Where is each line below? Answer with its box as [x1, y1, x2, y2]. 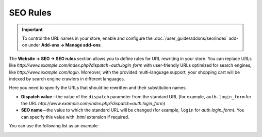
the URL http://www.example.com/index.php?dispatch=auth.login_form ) [21, 101, 165, 107]
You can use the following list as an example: [9, 123, 99, 129]
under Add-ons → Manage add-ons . [28, 42, 102, 48]
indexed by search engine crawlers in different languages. [9, 76, 126, 82]
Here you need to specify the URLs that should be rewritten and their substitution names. [9, 85, 187, 91]
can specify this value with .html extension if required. [21, 114, 130, 120]
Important [22, 27, 43, 32]
